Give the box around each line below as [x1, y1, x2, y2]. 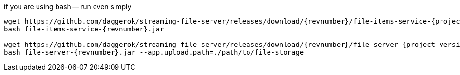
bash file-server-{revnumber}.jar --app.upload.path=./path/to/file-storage [4, 48, 304, 56]
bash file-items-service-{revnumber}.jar [4, 25, 164, 33]
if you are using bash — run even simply [4, 2, 132, 11]
